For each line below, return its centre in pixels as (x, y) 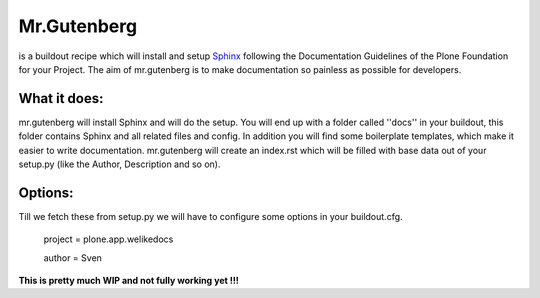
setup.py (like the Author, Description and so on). (119, 164)
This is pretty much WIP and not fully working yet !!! (128, 281)
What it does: (61, 98)
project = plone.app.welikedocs (108, 239)
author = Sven (72, 257)
